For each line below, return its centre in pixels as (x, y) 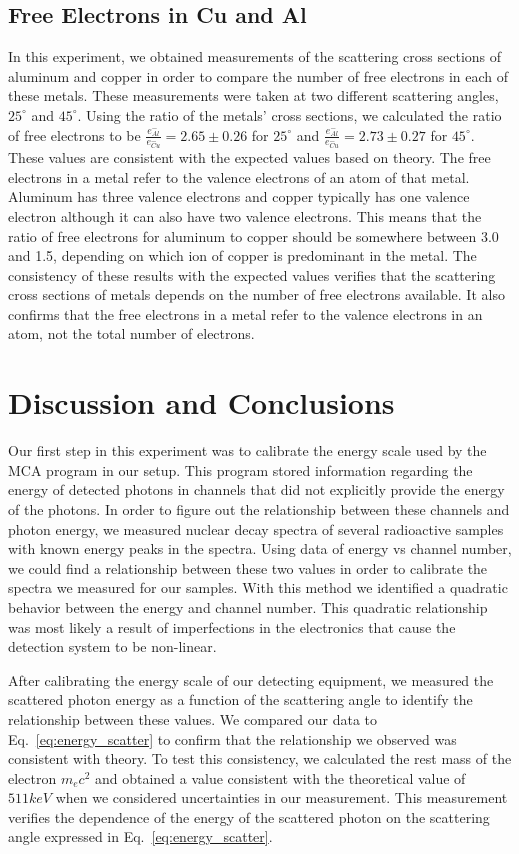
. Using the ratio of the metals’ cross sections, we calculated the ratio (289, 114)
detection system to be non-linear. (112, 646)
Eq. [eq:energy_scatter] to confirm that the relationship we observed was (232, 738)
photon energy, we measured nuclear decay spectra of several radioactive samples (256, 528)
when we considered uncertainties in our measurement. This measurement (281, 797)
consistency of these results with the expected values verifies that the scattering (252, 274)
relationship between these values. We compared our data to (192, 718)
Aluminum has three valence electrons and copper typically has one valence (239, 196)
